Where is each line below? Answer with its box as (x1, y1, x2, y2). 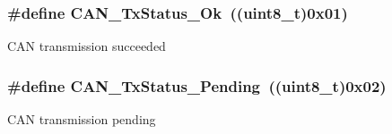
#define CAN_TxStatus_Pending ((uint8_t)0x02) (7, 74, 387, 96)
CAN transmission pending (7, 110, 156, 129)
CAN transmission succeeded (7, 37, 166, 55)
